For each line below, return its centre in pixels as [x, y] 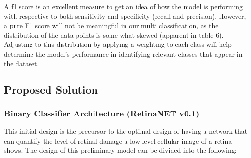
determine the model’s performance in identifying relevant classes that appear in [123, 53]
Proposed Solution [51, 89]
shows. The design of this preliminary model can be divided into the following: [120, 150]
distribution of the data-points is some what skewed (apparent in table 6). [114, 35]
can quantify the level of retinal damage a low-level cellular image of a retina [118, 140]
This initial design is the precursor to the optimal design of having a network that [126, 131]
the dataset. [22, 63]
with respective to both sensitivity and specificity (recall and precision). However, [125, 16]
